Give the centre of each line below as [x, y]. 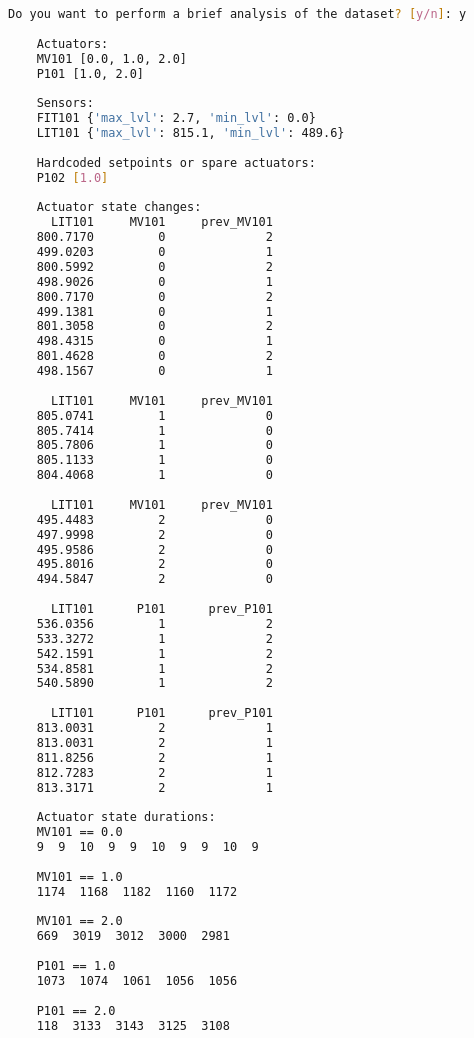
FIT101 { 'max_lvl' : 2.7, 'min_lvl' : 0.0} [176, 118]
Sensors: [65, 103]
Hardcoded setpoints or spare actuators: [176, 162]
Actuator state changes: [119, 207]
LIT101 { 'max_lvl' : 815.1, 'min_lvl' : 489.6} [190, 133]
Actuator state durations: [126, 817]
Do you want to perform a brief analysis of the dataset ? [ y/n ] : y [237, 14]
